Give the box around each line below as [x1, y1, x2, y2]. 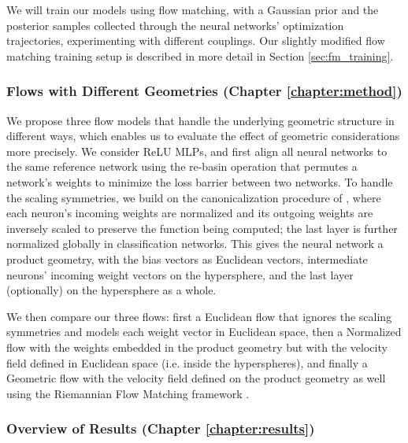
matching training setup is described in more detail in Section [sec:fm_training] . [6, 47, 394, 64]
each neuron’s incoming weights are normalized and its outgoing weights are [6, 205, 373, 221]
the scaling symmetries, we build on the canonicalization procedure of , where [6, 189, 381, 205]
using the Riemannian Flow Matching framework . [6, 385, 250, 401]
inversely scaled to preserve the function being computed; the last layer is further [6, 220, 398, 236]
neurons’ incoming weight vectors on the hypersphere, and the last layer [6, 266, 354, 282]
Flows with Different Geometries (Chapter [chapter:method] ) [6, 81, 402, 101]
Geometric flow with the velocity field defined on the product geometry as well [6, 370, 386, 386]
